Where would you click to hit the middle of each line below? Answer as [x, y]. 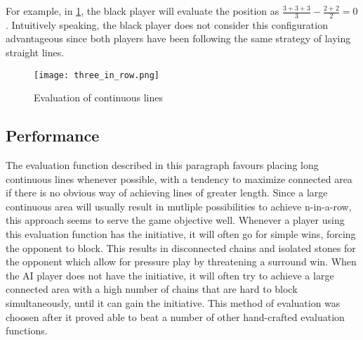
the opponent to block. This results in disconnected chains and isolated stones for [181, 247]
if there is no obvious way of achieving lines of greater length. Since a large [167, 193]
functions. [27, 330]
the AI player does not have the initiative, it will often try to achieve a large [170, 275]
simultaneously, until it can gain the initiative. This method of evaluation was [173, 303]
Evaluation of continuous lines [98, 97]
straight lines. [35, 52]
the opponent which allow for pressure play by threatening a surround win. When [181, 262]
